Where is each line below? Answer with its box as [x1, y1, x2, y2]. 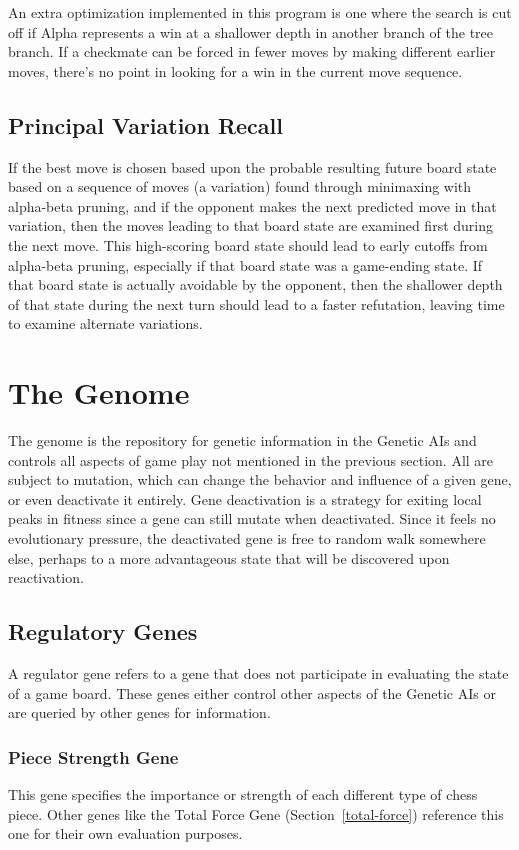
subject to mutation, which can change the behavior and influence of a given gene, [8, 469, 512, 490]
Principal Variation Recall [8, 109, 283, 140]
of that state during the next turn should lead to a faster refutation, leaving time [8, 293, 505, 314]
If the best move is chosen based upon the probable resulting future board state [8, 156, 497, 177]
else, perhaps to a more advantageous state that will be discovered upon [8, 547, 450, 568]
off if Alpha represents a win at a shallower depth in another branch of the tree [8, 21, 494, 42]
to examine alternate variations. [8, 313, 203, 334]
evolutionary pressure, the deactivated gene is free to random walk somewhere [8, 528, 486, 549]
